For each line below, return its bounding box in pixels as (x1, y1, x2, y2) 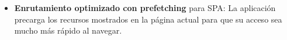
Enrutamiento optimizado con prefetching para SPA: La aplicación (14, 2, 276, 13)
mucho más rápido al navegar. (14, 24, 122, 37)
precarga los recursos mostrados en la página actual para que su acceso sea (14, 13, 282, 25)
